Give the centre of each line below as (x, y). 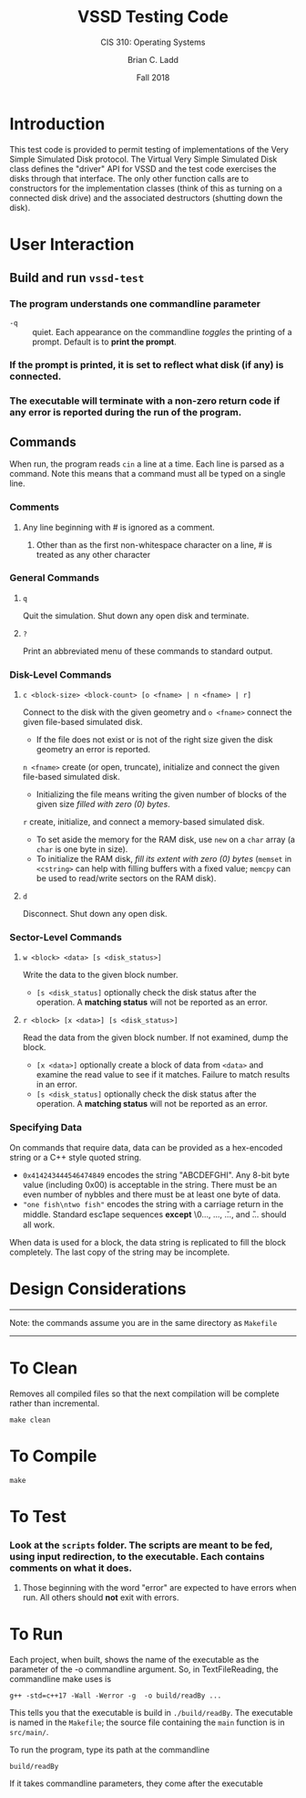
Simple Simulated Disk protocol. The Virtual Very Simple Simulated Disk (143, 159)
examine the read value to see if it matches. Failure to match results (163, 1075)
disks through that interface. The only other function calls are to (129, 178)
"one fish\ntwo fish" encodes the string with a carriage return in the (153, 1204)
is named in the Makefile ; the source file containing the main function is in (147, 1722)
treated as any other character (93, 554)
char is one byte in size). (82, 849)
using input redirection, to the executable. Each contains (137, 1556)
